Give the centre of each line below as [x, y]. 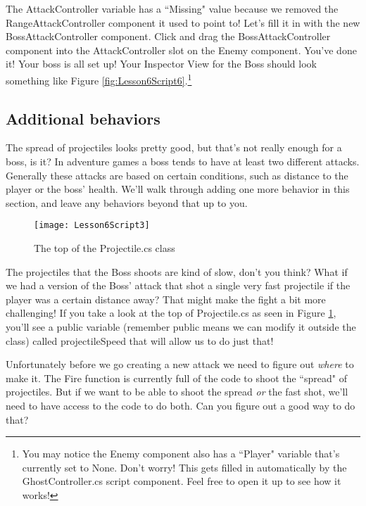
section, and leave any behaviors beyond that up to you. [127, 202]
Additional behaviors [83, 118]
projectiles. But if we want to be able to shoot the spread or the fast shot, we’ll [177, 392]
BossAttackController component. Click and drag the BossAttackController [168, 36]
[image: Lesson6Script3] [92, 226]
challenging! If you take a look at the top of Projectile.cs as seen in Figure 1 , [171, 313]
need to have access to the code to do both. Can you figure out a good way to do [181, 405]
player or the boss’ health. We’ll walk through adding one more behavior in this [178, 189]
